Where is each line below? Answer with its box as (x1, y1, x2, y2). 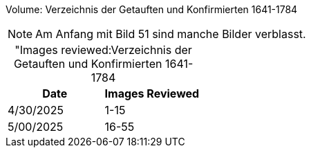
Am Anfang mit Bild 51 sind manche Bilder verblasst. (35, 27, 306, 41)
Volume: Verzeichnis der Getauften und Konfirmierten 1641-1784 (6, 3, 298, 15)
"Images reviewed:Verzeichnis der (15, 43, 192, 57)
